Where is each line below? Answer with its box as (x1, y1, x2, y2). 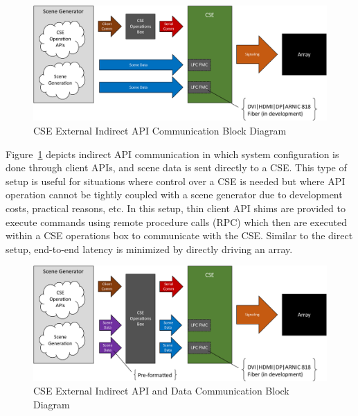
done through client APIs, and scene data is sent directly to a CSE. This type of (6, 160, 347, 175)
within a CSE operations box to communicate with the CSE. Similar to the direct (6, 228, 353, 243)
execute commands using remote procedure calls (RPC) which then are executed (6, 214, 348, 229)
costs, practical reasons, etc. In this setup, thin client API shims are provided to (6, 201, 346, 216)
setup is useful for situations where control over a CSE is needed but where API (6, 173, 346, 188)
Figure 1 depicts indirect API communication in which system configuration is (6, 146, 339, 161)
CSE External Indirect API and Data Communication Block (33, 383, 289, 398)
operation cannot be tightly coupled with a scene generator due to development (6, 187, 343, 202)
